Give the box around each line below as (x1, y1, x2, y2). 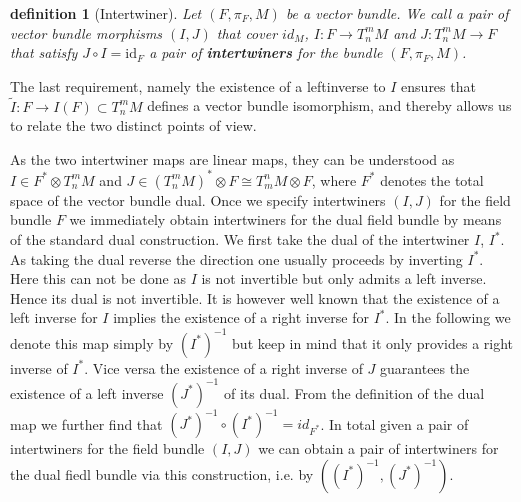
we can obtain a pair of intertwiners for (258, 438, 499, 459)
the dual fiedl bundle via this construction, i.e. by (10, 463, 314, 484)
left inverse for (10, 307, 98, 328)
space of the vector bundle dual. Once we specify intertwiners (10, 189, 386, 210)
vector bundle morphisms (10, 22, 163, 43)
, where (311, 169, 357, 190)
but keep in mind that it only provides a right (232, 332, 514, 353)
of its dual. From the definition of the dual (223, 382, 485, 403)
